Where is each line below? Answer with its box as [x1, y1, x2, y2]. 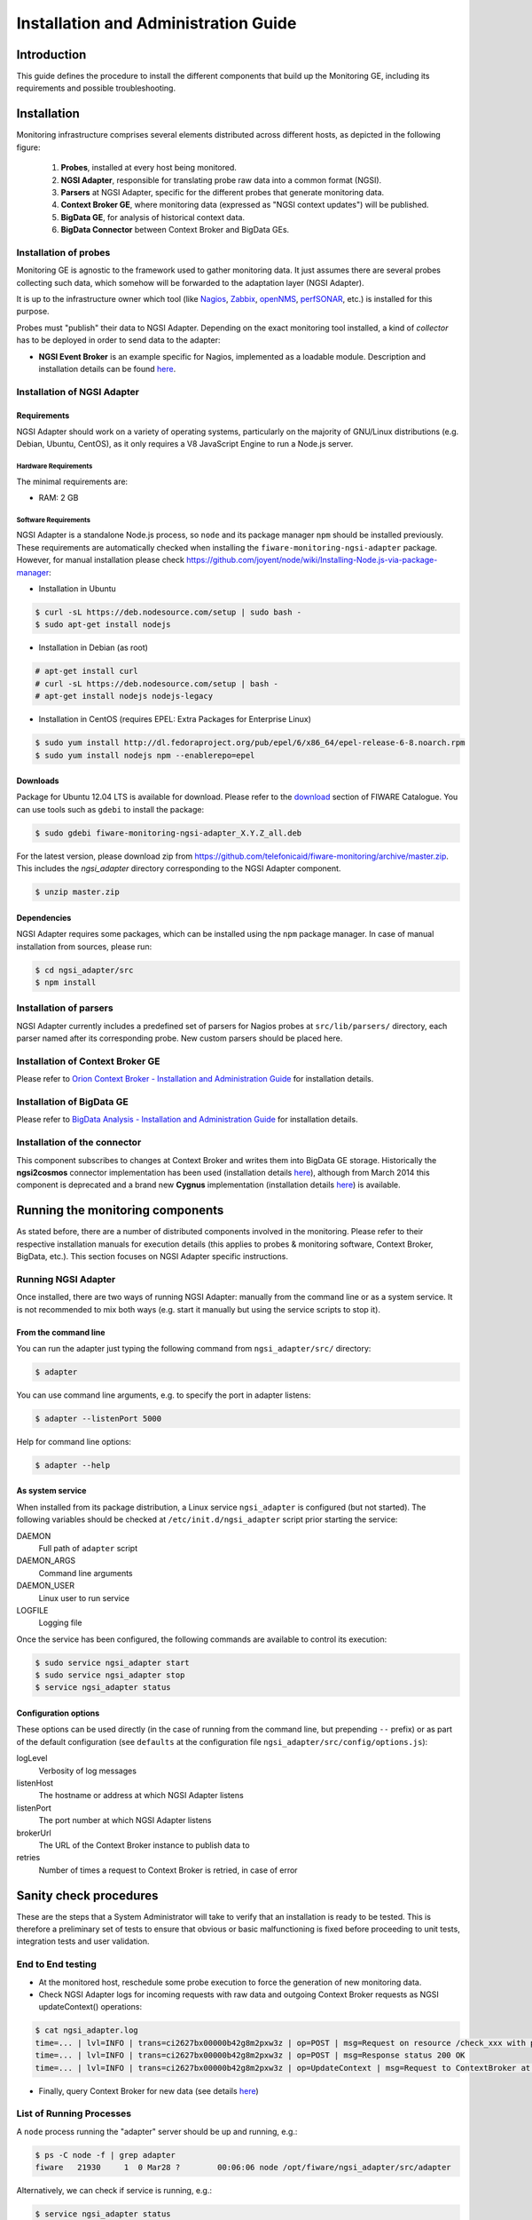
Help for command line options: [16, 1436, 132, 1447]
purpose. [16, 306, 50, 317]
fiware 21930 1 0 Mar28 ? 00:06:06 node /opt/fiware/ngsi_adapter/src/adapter [35, 2162, 451, 2173]
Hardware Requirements [16, 462, 93, 471]
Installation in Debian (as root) [38, 642, 148, 653]
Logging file [38, 1617, 82, 1629]
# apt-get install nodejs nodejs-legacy [35, 691, 213, 702]
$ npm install [35, 977, 97, 987]
